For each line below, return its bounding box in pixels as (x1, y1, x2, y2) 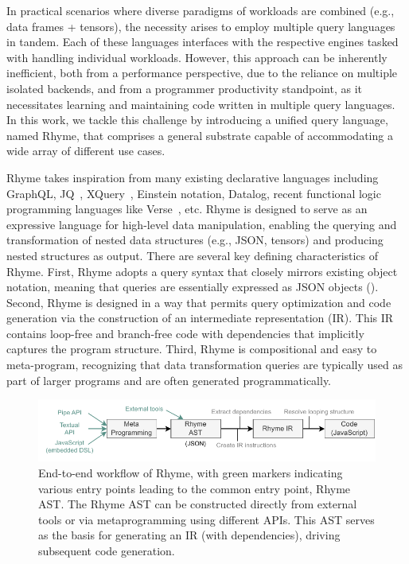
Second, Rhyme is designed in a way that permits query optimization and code (6, 294, 391, 310)
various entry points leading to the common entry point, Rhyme (38, 480, 351, 496)
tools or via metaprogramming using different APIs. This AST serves (38, 511, 375, 527)
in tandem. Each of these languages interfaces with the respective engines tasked (6, 33, 399, 50)
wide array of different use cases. (6, 142, 166, 159)
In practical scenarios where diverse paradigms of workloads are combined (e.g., (6, 2, 395, 18)
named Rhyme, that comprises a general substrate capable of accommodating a (6, 126, 393, 143)
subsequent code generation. (38, 543, 175, 559)
